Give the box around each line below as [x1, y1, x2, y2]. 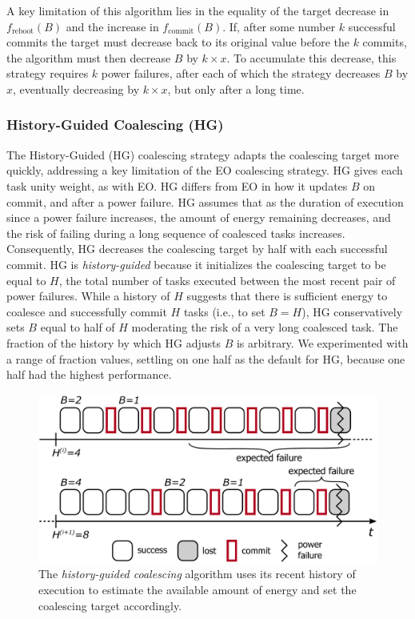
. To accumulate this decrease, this [226, 49, 397, 66]
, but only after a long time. [167, 80, 305, 97]
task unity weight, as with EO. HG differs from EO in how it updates [6, 177, 348, 194]
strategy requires [6, 65, 89, 82]
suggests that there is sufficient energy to [186, 287, 388, 304]
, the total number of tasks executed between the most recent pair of [58, 271, 396, 288]
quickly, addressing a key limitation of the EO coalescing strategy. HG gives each [6, 162, 403, 179]
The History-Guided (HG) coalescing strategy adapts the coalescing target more [6, 146, 399, 163]
